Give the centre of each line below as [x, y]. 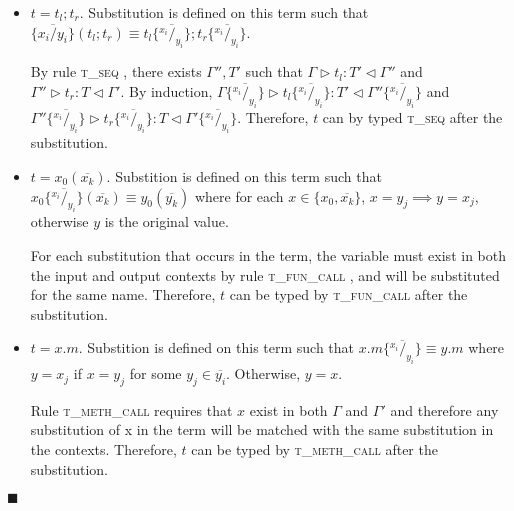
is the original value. [166, 221]
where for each [239, 195]
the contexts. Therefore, [103, 449]
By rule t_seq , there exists [116, 71]
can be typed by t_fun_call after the [348, 294]
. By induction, [166, 90]
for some [155, 373]
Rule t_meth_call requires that [131, 409]
